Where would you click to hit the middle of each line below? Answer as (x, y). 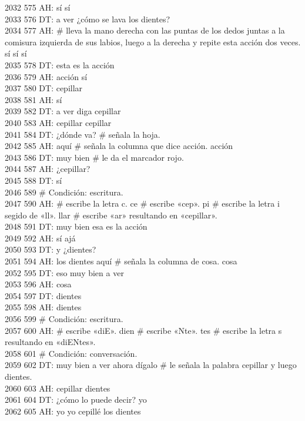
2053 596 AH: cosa (38, 284)
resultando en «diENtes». (50, 342)
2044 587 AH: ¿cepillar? (48, 169)
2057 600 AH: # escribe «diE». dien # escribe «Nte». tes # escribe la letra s (143, 330)
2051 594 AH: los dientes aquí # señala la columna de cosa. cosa (121, 261)
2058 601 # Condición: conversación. (71, 353)
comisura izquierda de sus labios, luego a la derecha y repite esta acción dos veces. (153, 42)
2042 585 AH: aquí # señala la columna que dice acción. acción (119, 146)
